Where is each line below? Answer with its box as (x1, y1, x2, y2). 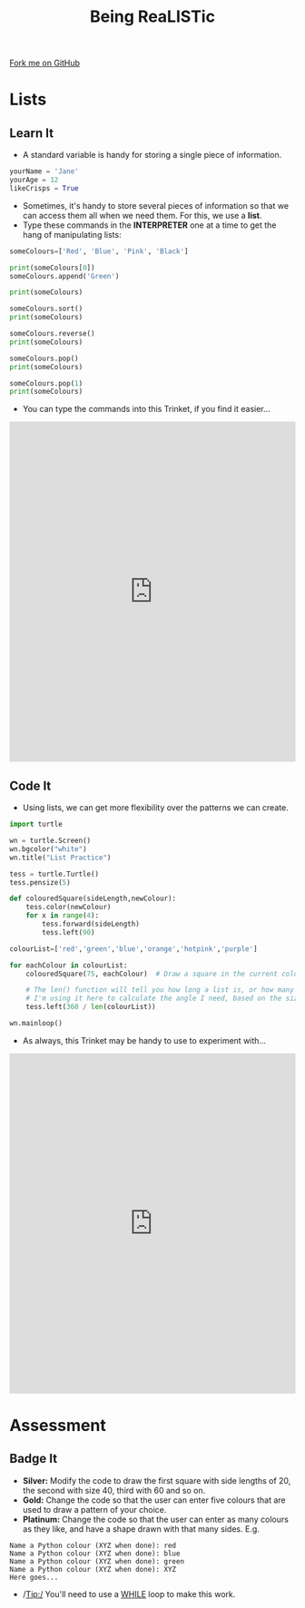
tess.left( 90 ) (42, 927, 95, 936)
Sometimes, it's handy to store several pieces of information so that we (22, 200, 289, 211)
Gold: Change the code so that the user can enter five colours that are (22, 1495, 286, 1505)
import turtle (9, 819, 64, 829)
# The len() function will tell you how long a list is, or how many (25, 985, 295, 995)
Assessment (9, 1416, 106, 1436)
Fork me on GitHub (9, 57, 80, 69)
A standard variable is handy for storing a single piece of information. (22, 150, 282, 161)
